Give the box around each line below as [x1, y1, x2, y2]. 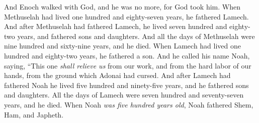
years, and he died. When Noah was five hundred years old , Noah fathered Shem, [4, 99, 253, 109]
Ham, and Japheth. [4, 109, 64, 119]
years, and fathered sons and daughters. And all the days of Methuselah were [17, 30, 255, 41]
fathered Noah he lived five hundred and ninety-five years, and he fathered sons [4, 79, 249, 90]
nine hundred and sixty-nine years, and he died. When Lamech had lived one [4, 40, 241, 51]
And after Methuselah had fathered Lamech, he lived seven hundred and [4, 21, 227, 31]
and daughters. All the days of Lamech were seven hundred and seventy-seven [4, 89, 244, 100]
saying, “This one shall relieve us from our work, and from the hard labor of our [4, 60, 251, 70]
